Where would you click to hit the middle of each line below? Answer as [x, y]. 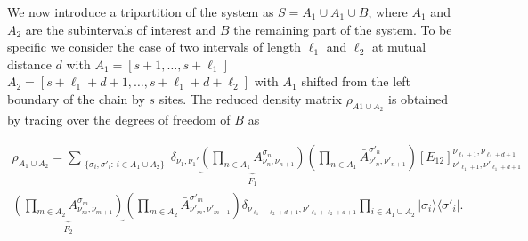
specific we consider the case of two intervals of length [154, 47]
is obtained [418, 98]
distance [29, 64]
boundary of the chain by [76, 98]
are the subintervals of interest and [121, 29]
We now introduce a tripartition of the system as [141, 12]
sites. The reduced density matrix [250, 98]
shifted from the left [356, 81]
